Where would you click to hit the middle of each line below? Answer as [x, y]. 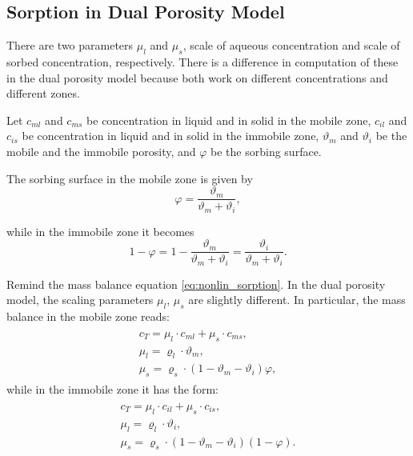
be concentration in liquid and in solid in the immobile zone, [170, 136]
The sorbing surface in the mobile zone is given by [130, 178]
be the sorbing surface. [266, 151]
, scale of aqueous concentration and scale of [291, 45]
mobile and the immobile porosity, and [101, 151]
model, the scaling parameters [80, 300]
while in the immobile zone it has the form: [112, 389]
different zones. [43, 93]
